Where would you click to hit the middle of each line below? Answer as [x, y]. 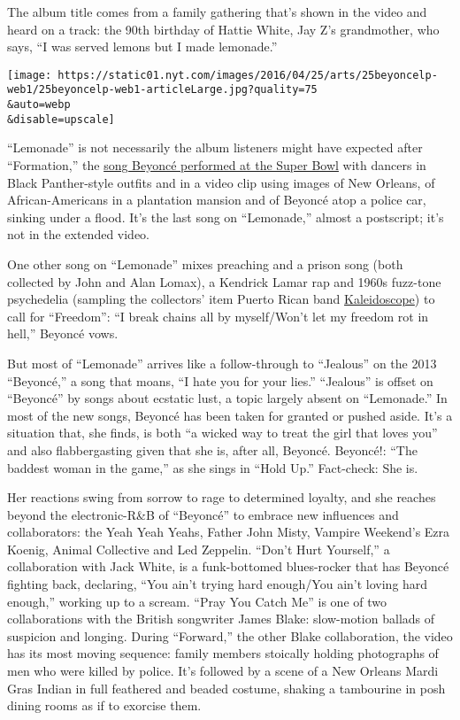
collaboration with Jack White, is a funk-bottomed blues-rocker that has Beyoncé [228, 566]
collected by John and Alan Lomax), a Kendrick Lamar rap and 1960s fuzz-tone [224, 281]
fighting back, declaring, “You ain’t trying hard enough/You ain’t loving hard [218, 584]
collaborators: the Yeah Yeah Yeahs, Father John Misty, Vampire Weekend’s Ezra [229, 532]
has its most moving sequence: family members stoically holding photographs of [223, 653]
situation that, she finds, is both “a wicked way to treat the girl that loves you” [222, 433]
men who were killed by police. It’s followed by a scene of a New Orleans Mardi [223, 671]
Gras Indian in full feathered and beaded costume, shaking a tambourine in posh [226, 688]
